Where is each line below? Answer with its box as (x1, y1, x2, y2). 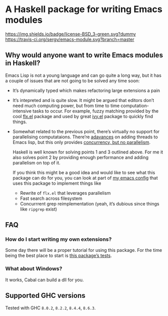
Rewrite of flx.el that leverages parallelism (20, 190, 111, 196)
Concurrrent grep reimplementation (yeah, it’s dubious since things (20, 200, 160, 206)
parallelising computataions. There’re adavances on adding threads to (12, 134, 158, 140)
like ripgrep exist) (20, 206, 57, 212)
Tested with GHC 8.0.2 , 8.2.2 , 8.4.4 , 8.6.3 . (5, 304, 96, 311)
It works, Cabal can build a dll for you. (5, 277, 84, 283)
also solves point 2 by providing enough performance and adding (12, 154, 149, 160)
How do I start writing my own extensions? (5, 236, 112, 243)
